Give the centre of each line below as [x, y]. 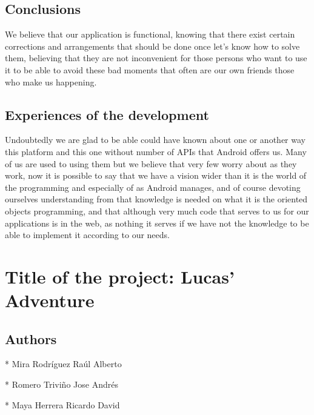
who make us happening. [51, 81]
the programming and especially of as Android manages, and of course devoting [153, 187]
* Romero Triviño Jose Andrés [62, 384]
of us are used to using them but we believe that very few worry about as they [151, 163]
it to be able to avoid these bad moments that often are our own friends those [150, 69]
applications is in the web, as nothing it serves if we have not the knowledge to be [157, 223]
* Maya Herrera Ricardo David [62, 404]
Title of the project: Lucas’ [120, 276]
